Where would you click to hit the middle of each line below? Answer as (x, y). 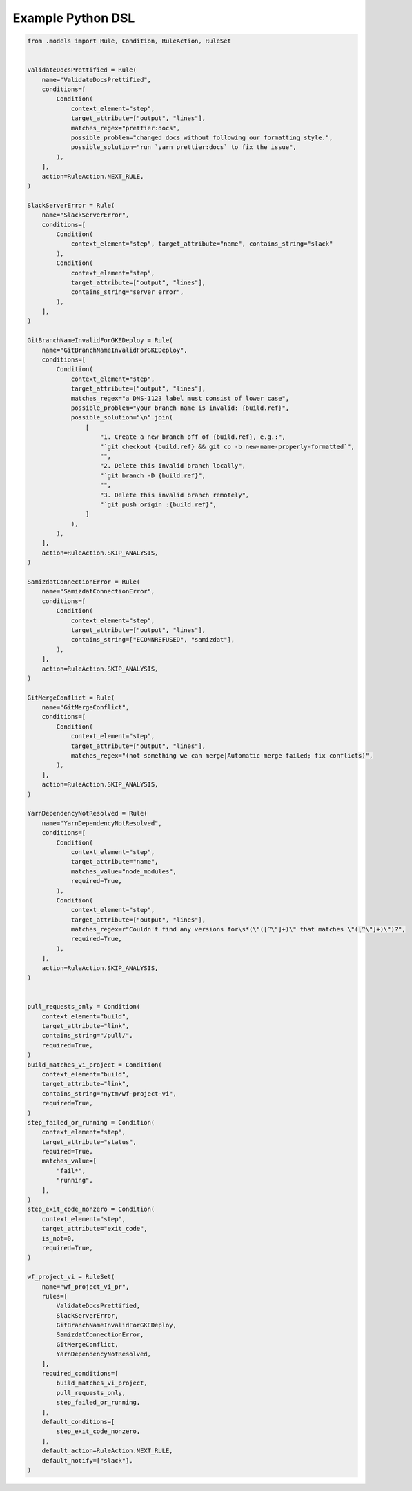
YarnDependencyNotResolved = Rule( (87, 813)
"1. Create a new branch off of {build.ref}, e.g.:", (193, 437)
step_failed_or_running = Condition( (91, 1122)
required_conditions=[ (80, 1374)
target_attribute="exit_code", (95, 1229)
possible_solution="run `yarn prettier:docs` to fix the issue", (184, 147)
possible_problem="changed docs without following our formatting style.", (202, 138)
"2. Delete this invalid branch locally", (173, 466)
